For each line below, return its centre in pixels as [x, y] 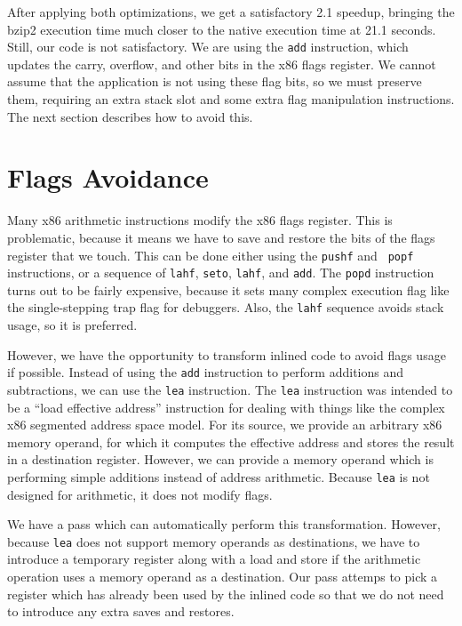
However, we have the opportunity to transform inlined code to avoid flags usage [227, 354]
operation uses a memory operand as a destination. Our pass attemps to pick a [223, 577]
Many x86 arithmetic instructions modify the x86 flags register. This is [200, 220]
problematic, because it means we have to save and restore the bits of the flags [221, 237]
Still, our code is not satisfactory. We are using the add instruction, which [208, 47]
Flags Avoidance [108, 177]
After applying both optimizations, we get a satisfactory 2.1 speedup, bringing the [231, 12]
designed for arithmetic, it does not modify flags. [140, 494]
